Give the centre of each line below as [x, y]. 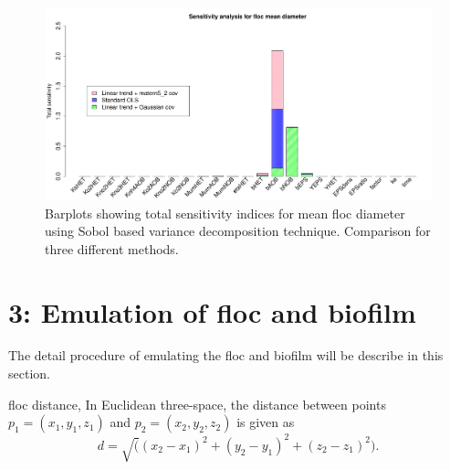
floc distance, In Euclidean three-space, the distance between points [197, 404]
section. [29, 374]
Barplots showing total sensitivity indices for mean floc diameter [225, 213]
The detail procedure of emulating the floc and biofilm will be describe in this [226, 355]
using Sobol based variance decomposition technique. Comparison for [238, 231]
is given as [266, 422]
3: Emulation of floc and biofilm [212, 311]
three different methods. [112, 248]
